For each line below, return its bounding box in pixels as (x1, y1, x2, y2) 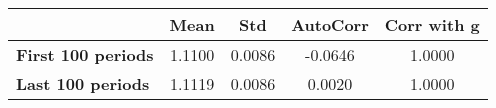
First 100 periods (16, 43, 154, 66)
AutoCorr (291, 13, 369, 36)
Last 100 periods (16, 72, 150, 95)
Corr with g (384, 13, 480, 36)
